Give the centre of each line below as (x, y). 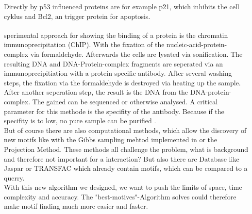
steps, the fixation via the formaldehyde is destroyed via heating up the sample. (122, 82)
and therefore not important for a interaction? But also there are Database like (122, 158)
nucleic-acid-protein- (197, 44)
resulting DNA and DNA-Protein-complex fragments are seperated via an (113, 63)
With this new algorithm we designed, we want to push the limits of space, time (123, 187)
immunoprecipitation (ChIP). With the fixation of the (84, 44)
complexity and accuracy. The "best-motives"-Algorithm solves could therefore (120, 196)
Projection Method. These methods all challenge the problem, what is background (126, 149)
